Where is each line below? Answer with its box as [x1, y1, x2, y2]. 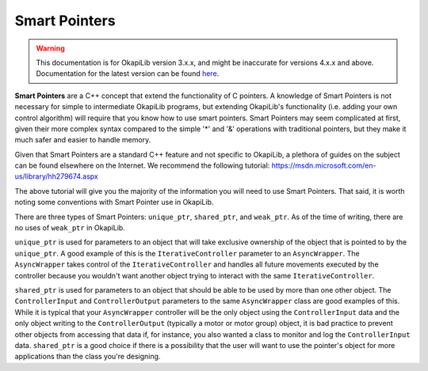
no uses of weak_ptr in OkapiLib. [14, 223, 126, 233]
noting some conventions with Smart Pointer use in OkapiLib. [14, 198, 214, 207]
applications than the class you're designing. [14, 352, 161, 362]
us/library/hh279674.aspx [14, 172, 98, 181]
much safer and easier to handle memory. [14, 135, 151, 145]
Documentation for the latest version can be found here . [36, 69, 220, 78]
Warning [36, 44, 65, 53]
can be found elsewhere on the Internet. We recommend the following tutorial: [14, 161, 270, 170]
